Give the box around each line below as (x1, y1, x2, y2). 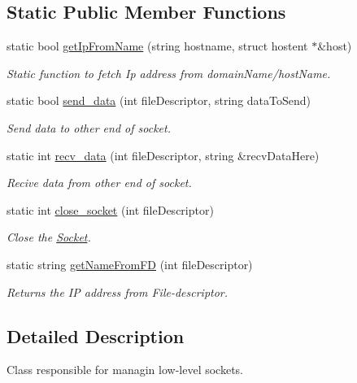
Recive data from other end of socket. (7, 174, 192, 191)
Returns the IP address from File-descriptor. (7, 283, 229, 300)
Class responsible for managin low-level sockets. (7, 361, 244, 378)
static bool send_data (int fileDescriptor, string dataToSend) (7, 92, 311, 109)
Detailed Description (7, 323, 185, 348)
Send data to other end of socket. (7, 119, 171, 136)
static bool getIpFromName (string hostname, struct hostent (7, 37, 308, 54)
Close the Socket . (7, 228, 91, 246)
